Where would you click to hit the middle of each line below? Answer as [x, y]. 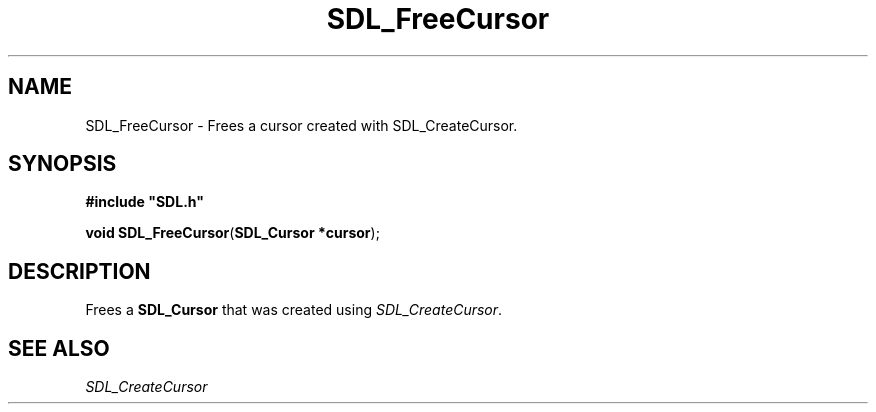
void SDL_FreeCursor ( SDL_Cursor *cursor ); [232, 233]
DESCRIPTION [79, 271]
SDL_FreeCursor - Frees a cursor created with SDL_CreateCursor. [301, 125]
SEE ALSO [59, 348]
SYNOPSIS [62, 164]
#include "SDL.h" [144, 202]
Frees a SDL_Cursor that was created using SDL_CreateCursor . [294, 310]
